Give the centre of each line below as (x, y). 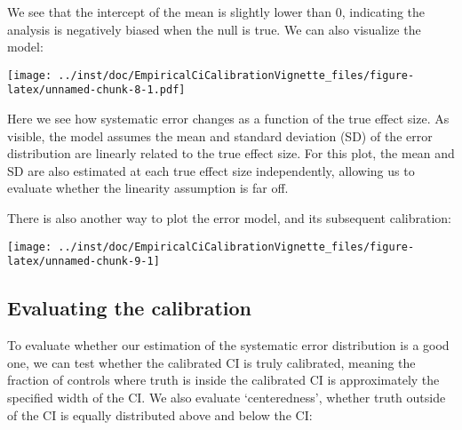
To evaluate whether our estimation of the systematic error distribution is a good (228, 345)
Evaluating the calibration (129, 308)
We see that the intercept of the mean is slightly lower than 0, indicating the (216, 12)
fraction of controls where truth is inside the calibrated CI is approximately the (223, 380)
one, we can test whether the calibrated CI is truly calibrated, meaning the (211, 362)
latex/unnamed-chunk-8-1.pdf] (96, 90)
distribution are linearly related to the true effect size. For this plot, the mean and (231, 153)
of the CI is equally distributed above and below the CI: (160, 414)
